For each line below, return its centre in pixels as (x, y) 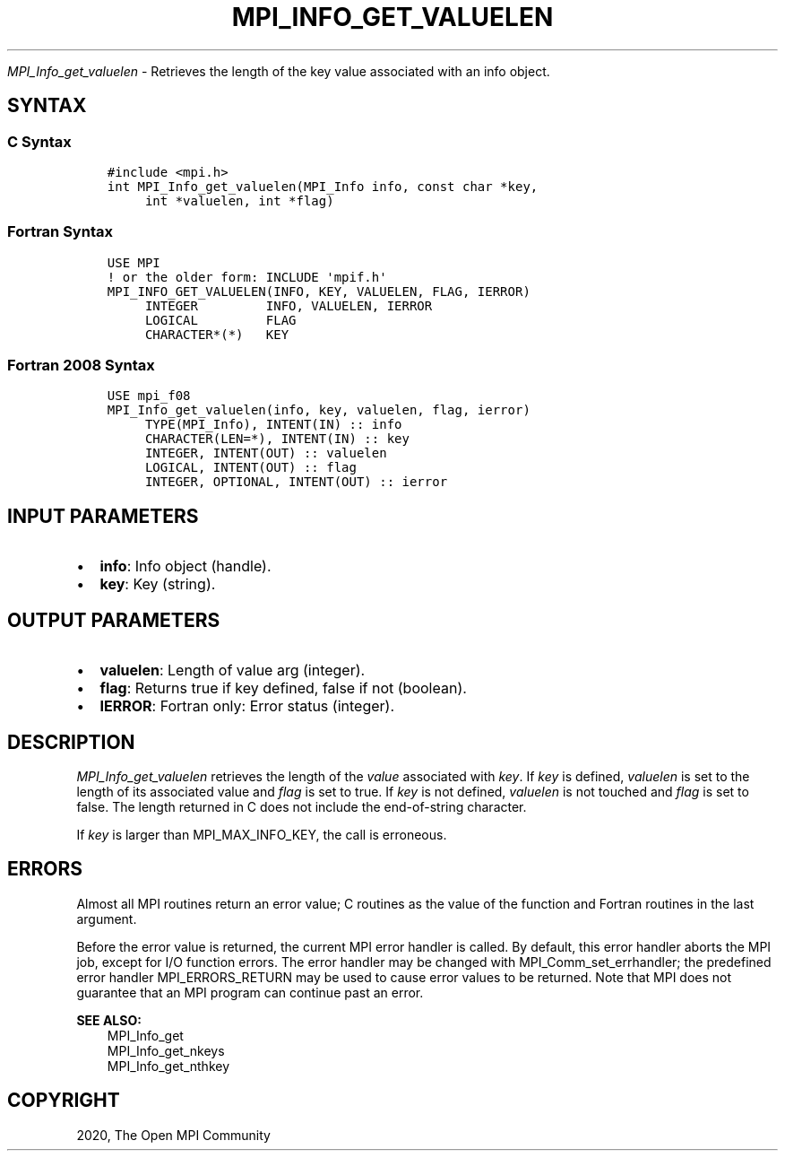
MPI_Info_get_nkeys (166, 1050)
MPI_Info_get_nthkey (168, 1066)
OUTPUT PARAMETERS (114, 620)
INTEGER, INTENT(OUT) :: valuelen (266, 453)
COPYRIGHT (64, 1101)
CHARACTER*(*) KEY (217, 334)
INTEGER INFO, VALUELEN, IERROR (289, 305)
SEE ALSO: (109, 1020)
